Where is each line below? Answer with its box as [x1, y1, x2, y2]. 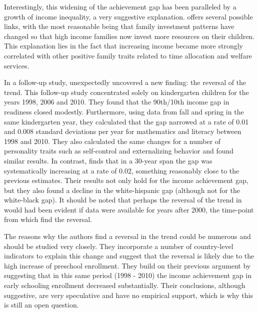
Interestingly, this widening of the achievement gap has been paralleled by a [4, 1, 236, 11]
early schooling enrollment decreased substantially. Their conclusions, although [4, 280, 245, 290]
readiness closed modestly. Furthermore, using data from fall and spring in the [4, 106, 244, 116]
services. [4, 60, 29, 70]
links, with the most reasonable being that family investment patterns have [4, 21, 234, 31]
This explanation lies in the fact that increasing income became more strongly [4, 40, 243, 51]
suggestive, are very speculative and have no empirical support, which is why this [4, 289, 253, 300]
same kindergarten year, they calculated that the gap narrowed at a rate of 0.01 [4, 116, 249, 126]
